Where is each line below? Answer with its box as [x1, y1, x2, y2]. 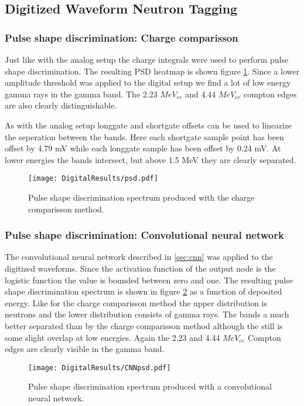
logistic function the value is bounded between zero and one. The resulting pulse [5, 273, 293, 286]
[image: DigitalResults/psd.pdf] [28, 174, 158, 183]
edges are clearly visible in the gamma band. [5, 343, 165, 355]
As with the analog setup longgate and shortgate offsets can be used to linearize [5, 119, 292, 131]
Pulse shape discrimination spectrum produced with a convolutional [28, 380, 272, 393]
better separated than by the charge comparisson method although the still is [5, 319, 283, 331]
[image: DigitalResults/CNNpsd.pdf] [28, 363, 171, 372]
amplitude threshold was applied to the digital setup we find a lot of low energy [5, 76, 291, 89]
